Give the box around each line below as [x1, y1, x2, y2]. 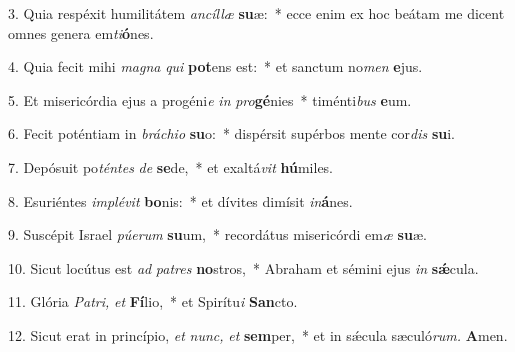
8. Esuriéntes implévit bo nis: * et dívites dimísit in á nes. [8, 190, 353, 211]
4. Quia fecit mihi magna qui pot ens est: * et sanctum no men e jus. [8, 56, 423, 77]
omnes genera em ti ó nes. [8, 22, 154, 43]
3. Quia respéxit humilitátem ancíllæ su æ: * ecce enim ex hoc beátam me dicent [8, 3, 505, 23]
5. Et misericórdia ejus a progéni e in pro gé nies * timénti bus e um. [8, 89, 412, 110]
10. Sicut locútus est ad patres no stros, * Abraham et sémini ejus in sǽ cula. [8, 257, 479, 278]
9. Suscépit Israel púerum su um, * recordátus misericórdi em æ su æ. [8, 224, 427, 245]
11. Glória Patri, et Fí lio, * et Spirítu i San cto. [8, 291, 298, 312]
